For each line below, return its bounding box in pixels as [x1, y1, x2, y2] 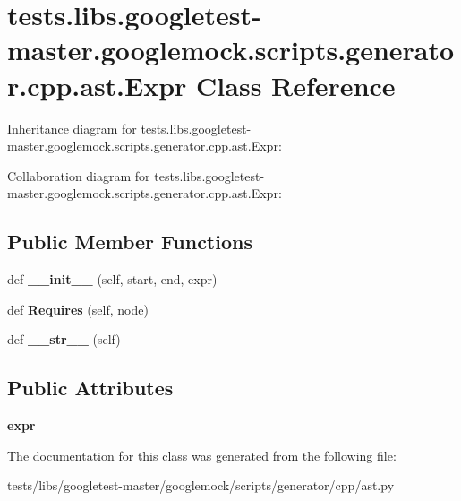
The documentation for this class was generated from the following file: [7, 445, 397, 464]
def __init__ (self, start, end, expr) [7, 270, 218, 289]
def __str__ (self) [7, 330, 121, 349]
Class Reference [196, 66, 396, 103]
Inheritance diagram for [7, 118, 137, 137]
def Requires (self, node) [7, 299, 149, 318]
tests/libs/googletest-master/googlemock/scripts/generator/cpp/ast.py [7, 476, 395, 495]
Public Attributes [7, 374, 174, 402]
